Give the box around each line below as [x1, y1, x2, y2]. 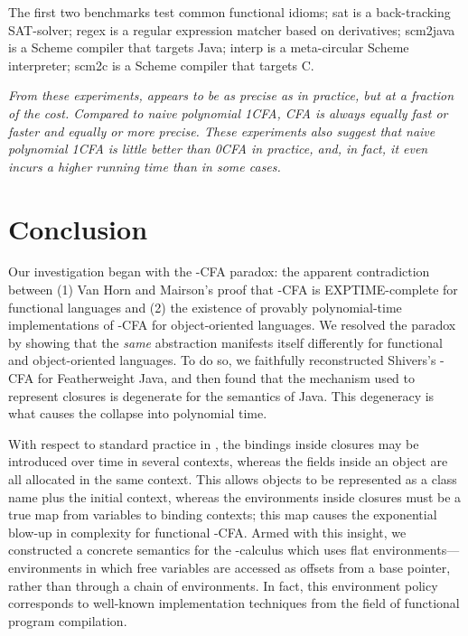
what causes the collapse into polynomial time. [8, 404, 267, 423]
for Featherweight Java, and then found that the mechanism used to [37, 369, 415, 388]
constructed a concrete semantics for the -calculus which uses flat [8, 540, 370, 559]
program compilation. [8, 611, 127, 630]
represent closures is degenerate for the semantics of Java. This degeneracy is [8, 386, 435, 405]
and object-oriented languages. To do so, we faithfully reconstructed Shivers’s [8, 351, 436, 369]
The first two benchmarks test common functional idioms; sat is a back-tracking [8, 3, 451, 21]
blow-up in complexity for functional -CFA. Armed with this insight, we [8, 522, 407, 541]
